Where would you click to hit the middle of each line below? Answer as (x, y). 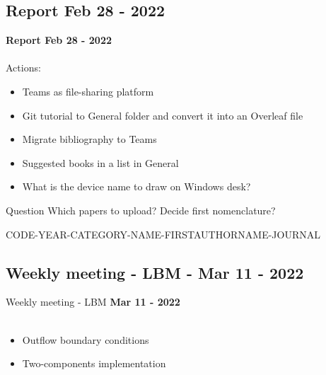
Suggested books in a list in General (100, 162)
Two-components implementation (94, 363)
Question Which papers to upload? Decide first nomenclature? (141, 210)
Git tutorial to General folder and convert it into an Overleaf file (163, 115)
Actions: (23, 68)
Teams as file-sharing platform (88, 91)
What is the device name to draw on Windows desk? (136, 186)
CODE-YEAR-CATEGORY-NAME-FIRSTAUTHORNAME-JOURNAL (163, 234)
